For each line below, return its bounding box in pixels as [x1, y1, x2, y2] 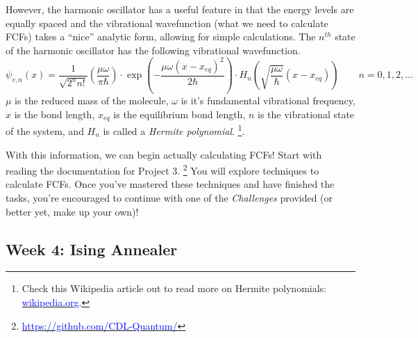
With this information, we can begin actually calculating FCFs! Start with [6, 147, 322, 161]
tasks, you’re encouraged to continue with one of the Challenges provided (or [6, 191, 333, 205]
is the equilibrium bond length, [113, 106, 246, 121]
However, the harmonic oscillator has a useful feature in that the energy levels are [6, 2, 354, 16]
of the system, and [6, 124, 84, 138]
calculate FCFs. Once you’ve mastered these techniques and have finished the [6, 177, 335, 191]
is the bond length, [14, 106, 95, 121]
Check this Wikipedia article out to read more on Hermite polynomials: [22, 281, 326, 296]
